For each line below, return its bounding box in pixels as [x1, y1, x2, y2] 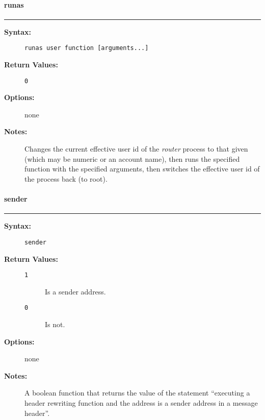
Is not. [45, 319, 65, 329]
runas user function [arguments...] [24, 44, 149, 52]
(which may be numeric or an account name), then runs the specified [24, 153, 240, 164]
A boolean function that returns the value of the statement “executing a [24, 387, 250, 398]
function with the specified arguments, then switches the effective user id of [24, 163, 260, 174]
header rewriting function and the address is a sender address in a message [24, 397, 258, 408]
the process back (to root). [24, 173, 108, 184]
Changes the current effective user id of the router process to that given [24, 143, 248, 154]
